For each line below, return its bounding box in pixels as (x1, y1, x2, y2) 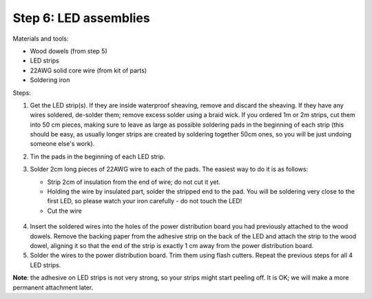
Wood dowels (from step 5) (30, 47, 108, 55)
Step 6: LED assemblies (12, 10, 151, 25)
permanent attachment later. (12, 283, 94, 291)
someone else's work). (30, 140, 95, 148)
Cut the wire (47, 207, 83, 215)
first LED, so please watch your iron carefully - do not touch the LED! (47, 197, 242, 205)
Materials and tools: (12, 34, 69, 43)
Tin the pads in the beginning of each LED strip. (30, 152, 165, 161)
